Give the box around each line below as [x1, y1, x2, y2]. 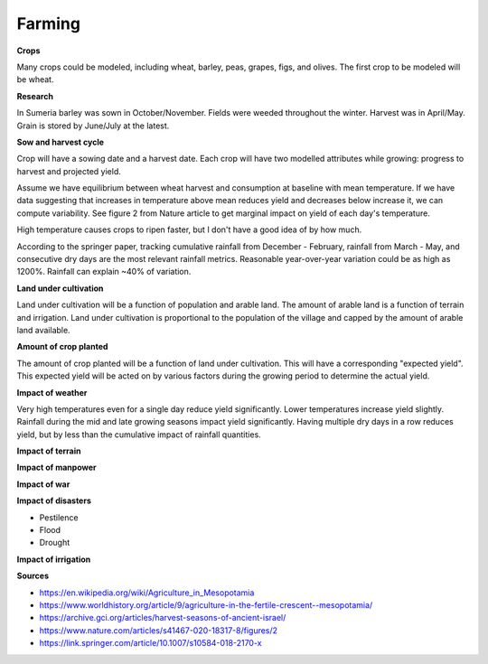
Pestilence [39, 511, 79, 523]
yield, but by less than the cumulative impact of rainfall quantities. [16, 429, 261, 440]
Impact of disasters [16, 495, 92, 506]
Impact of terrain [16, 445, 81, 456]
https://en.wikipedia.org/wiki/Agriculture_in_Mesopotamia [39, 587, 255, 598]
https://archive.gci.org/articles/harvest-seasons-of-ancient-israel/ [39, 613, 286, 623]
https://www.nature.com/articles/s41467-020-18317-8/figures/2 [39, 624, 278, 636]
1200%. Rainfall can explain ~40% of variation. [16, 267, 192, 277]
